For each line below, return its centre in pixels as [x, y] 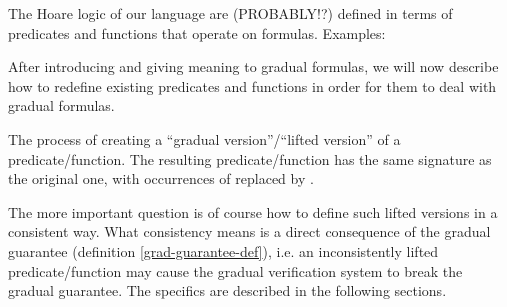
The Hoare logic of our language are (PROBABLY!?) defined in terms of [230, 13]
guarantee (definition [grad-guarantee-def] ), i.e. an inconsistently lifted [223, 250]
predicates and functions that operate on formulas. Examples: [197, 32]
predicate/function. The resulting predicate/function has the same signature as [250, 158]
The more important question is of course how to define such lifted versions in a [253, 211]
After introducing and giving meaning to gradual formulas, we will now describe [253, 66]
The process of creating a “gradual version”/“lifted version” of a [204, 138]
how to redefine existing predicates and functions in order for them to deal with [252, 85]
